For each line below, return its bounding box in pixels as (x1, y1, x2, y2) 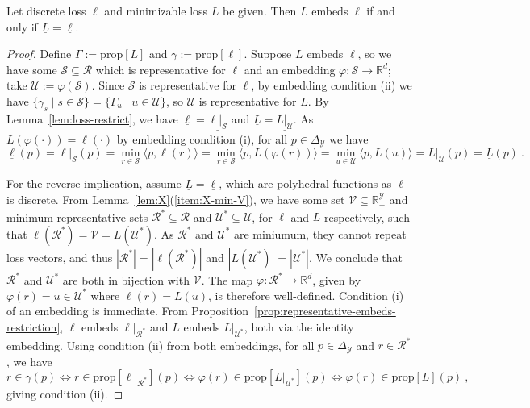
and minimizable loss (104, 2, 208, 19)
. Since (91, 77, 125, 94)
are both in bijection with (62, 271, 190, 288)
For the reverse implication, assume (6, 175, 182, 192)
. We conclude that (308, 248, 403, 265)
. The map (201, 271, 253, 288)
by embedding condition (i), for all (116, 130, 288, 147)
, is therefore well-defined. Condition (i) (208, 286, 404, 303)
